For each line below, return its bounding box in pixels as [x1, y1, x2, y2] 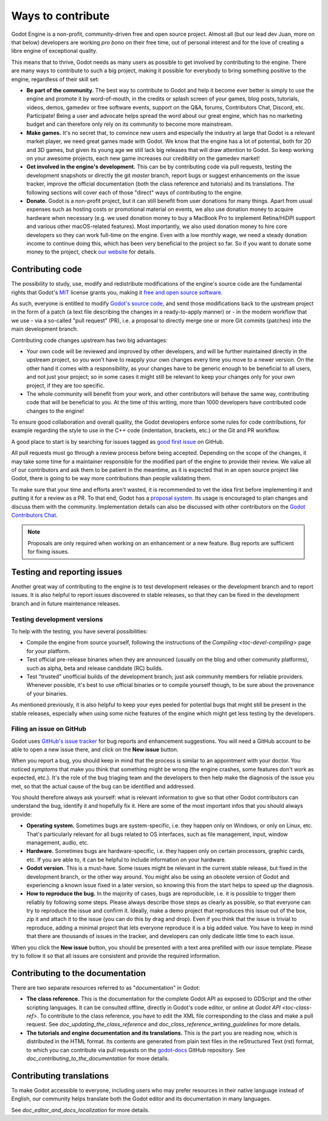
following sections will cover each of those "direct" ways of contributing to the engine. [26, 188, 243, 196]
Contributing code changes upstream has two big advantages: [11, 336, 168, 343]
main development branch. [11, 325, 78, 333]
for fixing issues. [27, 548, 69, 556]
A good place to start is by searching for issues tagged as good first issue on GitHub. [11, 438, 225, 445]
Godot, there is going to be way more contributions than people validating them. [11, 475, 212, 482]
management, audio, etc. [26, 839, 89, 846]
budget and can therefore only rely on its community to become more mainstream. [26, 120, 233, 128]
